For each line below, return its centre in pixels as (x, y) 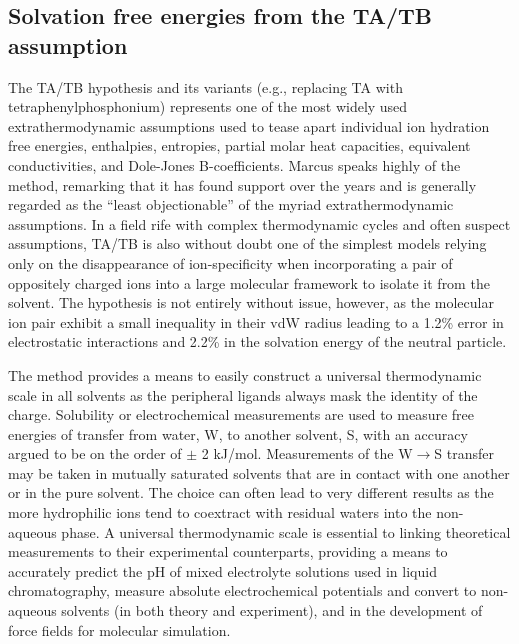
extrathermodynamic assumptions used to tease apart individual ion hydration (249, 125)
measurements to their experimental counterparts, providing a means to (228, 551)
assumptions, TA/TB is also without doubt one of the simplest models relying (247, 243)
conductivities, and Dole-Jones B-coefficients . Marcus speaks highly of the (234, 164)
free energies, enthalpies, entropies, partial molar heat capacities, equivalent (239, 145)
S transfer (464, 453)
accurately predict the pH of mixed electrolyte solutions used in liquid (222, 570)
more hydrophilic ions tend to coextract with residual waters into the (220, 512)
